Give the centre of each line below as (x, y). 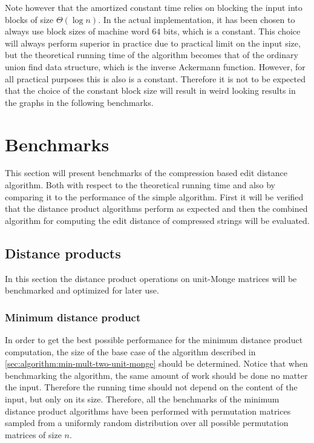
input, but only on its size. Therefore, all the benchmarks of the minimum (142, 399)
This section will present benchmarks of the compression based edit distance (146, 173)
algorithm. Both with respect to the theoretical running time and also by (140, 185)
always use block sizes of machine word (77, 31)
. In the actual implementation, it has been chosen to (197, 19)
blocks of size (29, 19)
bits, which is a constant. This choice (232, 31)
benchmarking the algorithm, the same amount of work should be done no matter (156, 375)
